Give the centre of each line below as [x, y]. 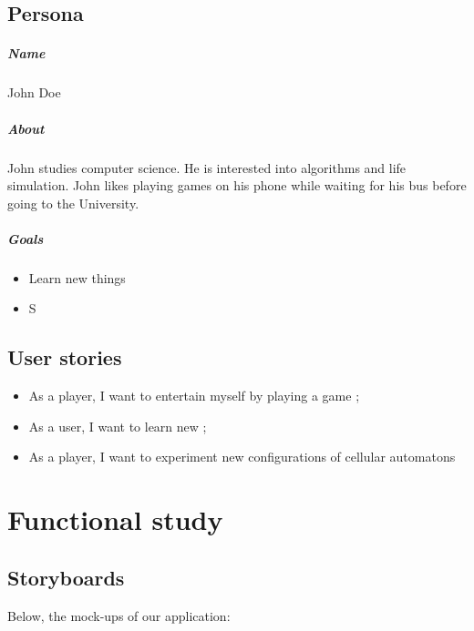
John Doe [34, 92]
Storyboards [66, 577]
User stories [65, 357]
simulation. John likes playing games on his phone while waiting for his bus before [237, 185]
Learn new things [77, 277]
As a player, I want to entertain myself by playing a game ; [194, 396]
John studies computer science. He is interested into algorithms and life [207, 167]
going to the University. [73, 203]
